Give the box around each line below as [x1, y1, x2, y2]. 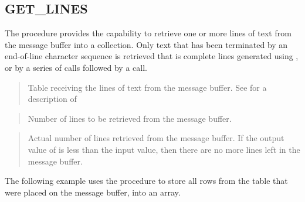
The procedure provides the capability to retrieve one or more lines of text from [5, 27, 292, 39]
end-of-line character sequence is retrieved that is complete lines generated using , [5, 50, 299, 62]
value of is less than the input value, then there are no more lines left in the [28, 143, 300, 155]
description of [28, 93, 77, 105]
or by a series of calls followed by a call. [5, 61, 147, 73]
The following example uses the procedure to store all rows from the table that [5, 174, 288, 187]
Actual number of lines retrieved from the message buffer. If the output [28, 132, 284, 144]
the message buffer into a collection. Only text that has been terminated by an [5, 38, 288, 50]
